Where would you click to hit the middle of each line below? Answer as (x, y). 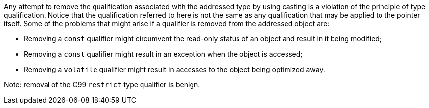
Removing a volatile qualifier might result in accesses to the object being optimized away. (174, 69)
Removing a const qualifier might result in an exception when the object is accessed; (163, 54)
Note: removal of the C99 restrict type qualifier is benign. (102, 85)
